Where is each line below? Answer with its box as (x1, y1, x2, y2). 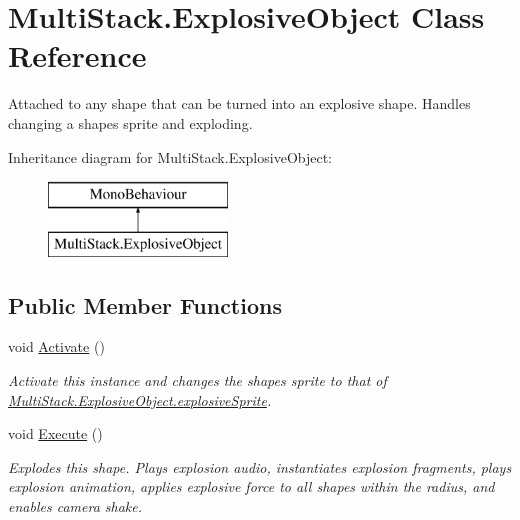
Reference (8, 35, 147, 76)
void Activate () (8, 336, 105, 357)
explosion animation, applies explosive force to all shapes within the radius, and (8, 476, 495, 497)
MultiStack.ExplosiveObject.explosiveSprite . (8, 389, 272, 410)
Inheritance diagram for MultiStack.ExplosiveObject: (8, 146, 333, 167)
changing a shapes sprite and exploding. (8, 112, 253, 133)
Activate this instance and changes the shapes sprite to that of (8, 370, 387, 391)
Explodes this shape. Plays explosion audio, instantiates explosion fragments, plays (8, 456, 512, 477)
